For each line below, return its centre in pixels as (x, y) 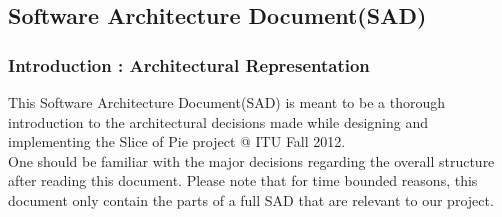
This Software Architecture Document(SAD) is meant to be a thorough (227, 102)
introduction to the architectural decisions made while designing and (218, 121)
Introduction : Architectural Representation (189, 64)
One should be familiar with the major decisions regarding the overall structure (251, 160)
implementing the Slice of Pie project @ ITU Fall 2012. (177, 141)
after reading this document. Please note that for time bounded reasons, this (243, 180)
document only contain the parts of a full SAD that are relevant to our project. (251, 199)
